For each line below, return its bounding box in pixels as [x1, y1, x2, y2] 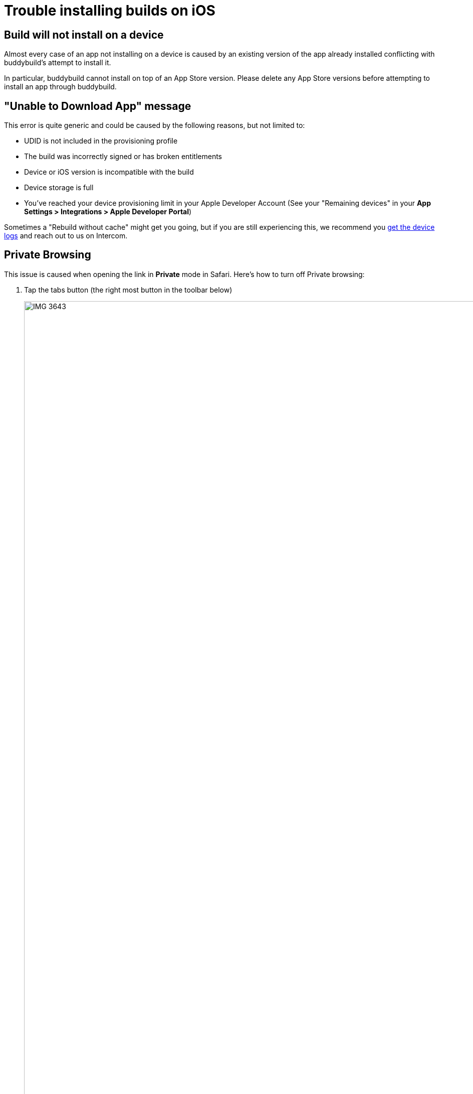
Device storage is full [24, 183, 94, 192]
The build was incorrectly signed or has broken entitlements [24, 152, 222, 161]
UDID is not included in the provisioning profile [24, 136, 178, 146]
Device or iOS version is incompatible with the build [24, 168, 194, 177]
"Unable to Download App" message [4, 99, 191, 112]
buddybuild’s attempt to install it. [4, 58, 111, 67]
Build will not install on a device [4, 28, 164, 41]
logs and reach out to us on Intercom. [4, 231, 128, 240]
